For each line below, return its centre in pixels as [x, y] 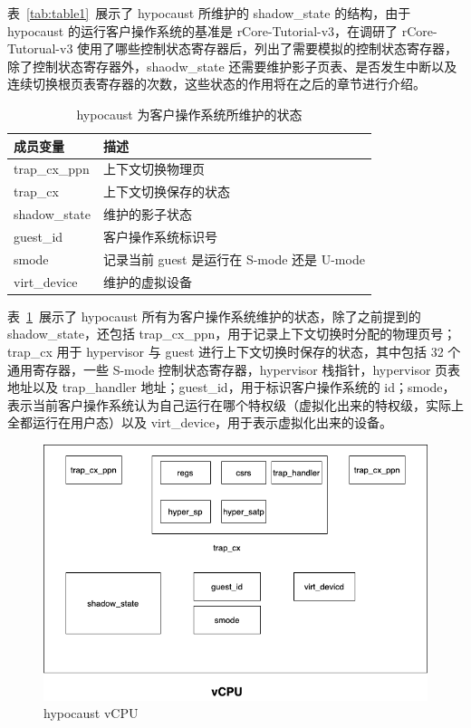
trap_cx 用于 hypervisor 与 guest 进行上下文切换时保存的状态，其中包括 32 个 [234, 351]
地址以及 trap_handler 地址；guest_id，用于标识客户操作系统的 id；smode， [231, 387]
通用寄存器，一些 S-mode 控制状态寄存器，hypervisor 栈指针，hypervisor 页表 [234, 369]
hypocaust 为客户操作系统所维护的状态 [189, 114]
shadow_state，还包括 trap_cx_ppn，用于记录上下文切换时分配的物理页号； [232, 334]
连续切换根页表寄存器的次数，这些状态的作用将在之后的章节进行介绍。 [216, 84]
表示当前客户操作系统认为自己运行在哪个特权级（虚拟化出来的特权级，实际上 [235, 404]
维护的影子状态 [147, 214]
